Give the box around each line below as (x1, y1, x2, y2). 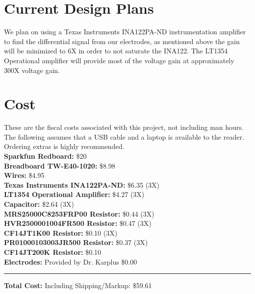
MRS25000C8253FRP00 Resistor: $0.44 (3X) (4, 208, 154, 219)
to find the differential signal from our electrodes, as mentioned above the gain (4, 36, 240, 46)
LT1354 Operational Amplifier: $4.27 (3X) (4, 189, 145, 199)
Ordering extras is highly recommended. (4, 141, 125, 151)
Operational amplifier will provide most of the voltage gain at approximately (4, 55, 234, 65)
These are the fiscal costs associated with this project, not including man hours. (4, 122, 244, 132)
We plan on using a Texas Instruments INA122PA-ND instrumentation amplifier (4, 26, 246, 37)
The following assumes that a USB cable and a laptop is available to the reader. (4, 131, 244, 142)
